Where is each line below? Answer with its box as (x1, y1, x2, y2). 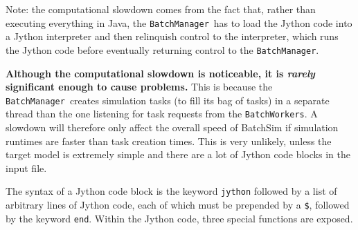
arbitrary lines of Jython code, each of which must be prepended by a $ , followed (6, 198, 350, 212)
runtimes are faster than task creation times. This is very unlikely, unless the (6, 133, 332, 148)
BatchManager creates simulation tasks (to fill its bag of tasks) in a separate (6, 93, 330, 107)
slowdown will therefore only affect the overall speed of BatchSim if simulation (6, 120, 339, 134)
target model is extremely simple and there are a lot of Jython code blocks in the (6, 147, 350, 162)
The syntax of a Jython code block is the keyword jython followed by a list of (6, 184, 337, 198)
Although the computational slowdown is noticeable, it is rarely (6, 66, 315, 80)
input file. (6, 160, 47, 175)
